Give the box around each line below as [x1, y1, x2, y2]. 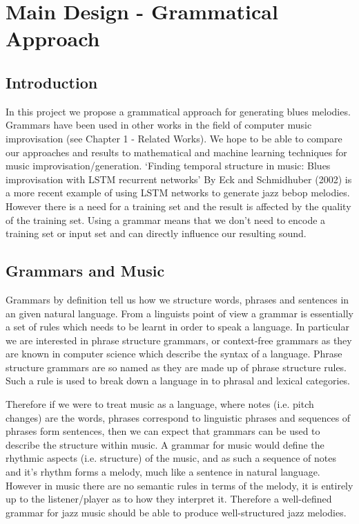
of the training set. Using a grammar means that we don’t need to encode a [6, 212, 326, 227]
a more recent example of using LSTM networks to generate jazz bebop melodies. [6, 185, 350, 200]
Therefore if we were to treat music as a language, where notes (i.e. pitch [6, 397, 314, 411]
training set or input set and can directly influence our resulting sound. [6, 226, 307, 241]
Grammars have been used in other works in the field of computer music [6, 118, 312, 132]
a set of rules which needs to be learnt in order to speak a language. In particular [6, 319, 349, 334]
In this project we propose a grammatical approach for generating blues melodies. [6, 104, 351, 118]
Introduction [6, 71, 98, 93]
